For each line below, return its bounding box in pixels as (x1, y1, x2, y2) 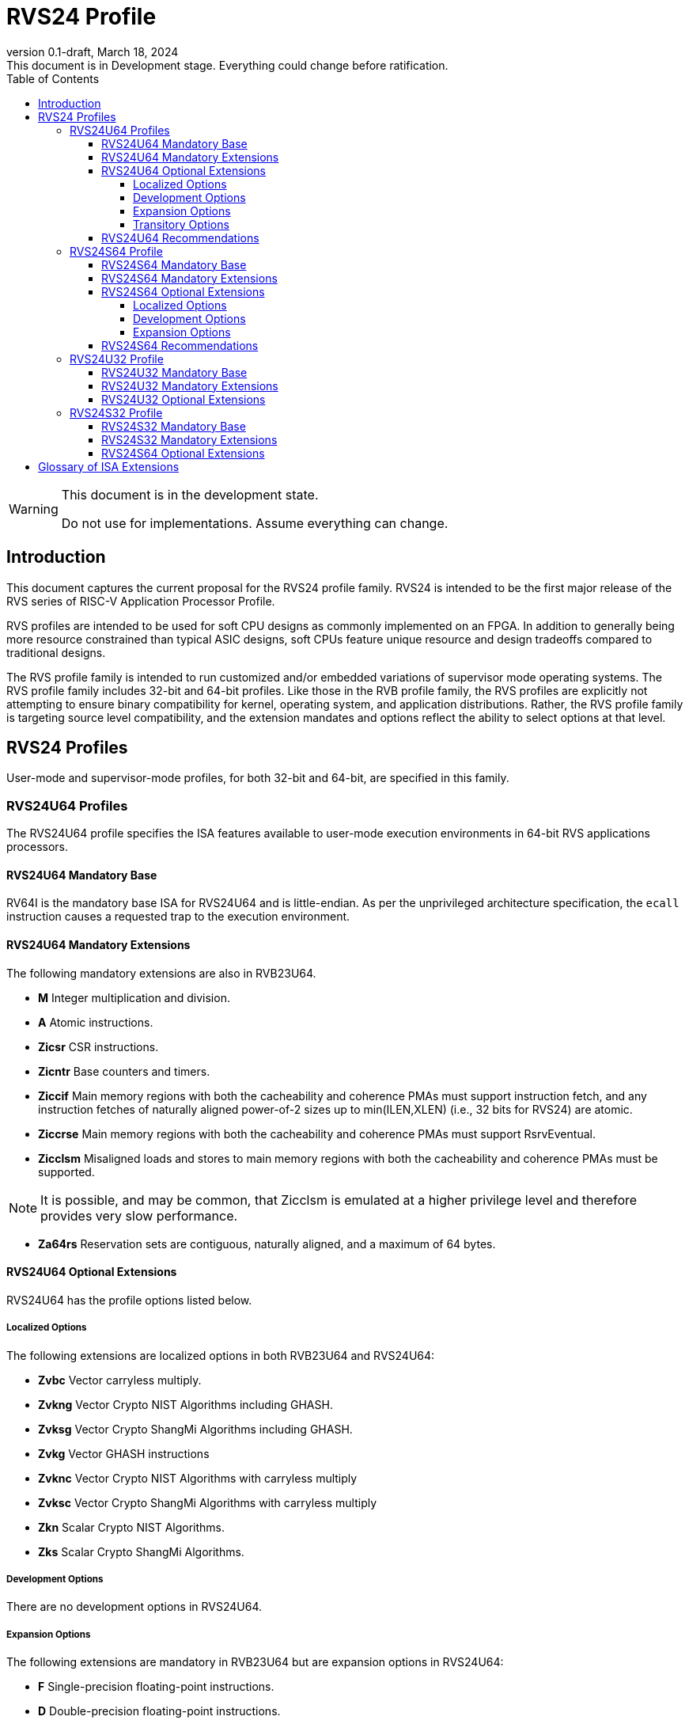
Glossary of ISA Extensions (38, 459, 180, 473)
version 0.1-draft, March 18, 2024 (6, 44, 179, 59)
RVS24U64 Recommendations (101, 230, 259, 245)
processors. (6, 840, 69, 854)
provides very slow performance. (40, 1207, 238, 1224)
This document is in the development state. (61, 486, 319, 503)
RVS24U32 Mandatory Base (101, 365, 248, 379)
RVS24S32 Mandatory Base (101, 419, 246, 433)
